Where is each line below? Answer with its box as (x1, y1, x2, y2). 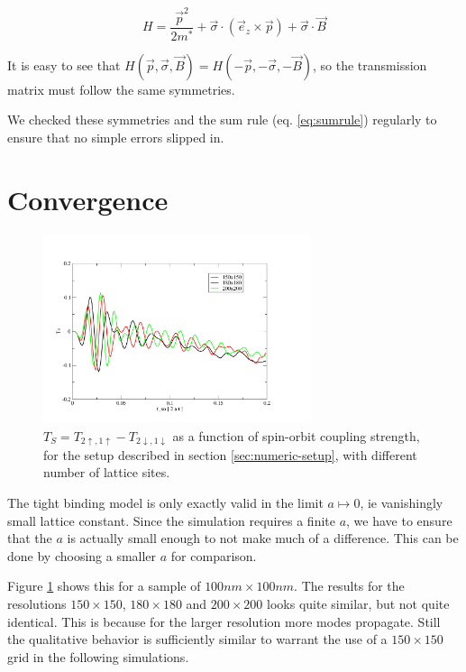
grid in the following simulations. (7, 647, 189, 666)
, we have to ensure (346, 511, 452, 529)
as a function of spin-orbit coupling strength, (172, 426, 420, 445)
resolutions (7, 594, 67, 613)
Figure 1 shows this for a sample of (7, 576, 201, 595)
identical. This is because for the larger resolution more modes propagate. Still (7, 612, 441, 631)
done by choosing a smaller (7, 546, 157, 565)
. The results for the (294, 576, 405, 595)
